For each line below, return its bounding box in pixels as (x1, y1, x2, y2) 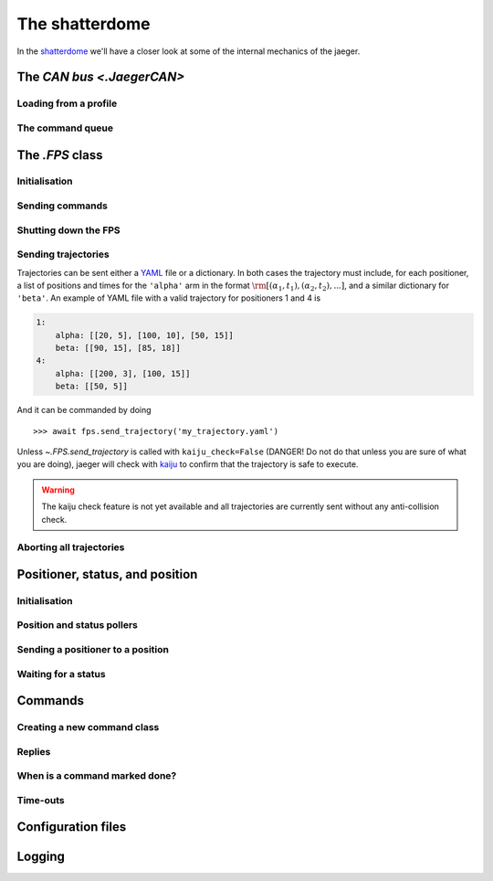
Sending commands (16, 199, 109, 212)
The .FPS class (16, 147, 103, 163)
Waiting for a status (16, 667, 106, 680)
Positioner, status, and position (16, 567, 198, 582)
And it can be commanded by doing (16, 405, 152, 416)
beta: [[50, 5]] (55, 381, 128, 392)
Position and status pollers (16, 619, 139, 632)
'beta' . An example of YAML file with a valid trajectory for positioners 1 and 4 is (16, 292, 321, 303)
